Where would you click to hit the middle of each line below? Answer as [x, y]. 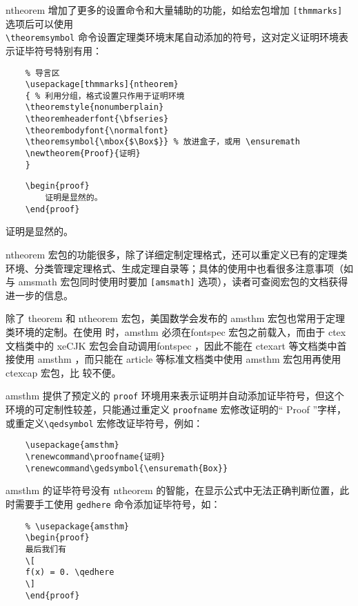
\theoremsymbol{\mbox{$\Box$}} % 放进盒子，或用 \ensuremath [162, 142]
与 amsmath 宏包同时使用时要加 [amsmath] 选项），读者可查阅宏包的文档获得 [177, 282]
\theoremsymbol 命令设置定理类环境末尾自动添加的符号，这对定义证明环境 [172, 37]
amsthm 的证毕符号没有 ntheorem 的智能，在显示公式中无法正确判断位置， [173, 490]
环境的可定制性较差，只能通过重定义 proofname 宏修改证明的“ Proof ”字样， [176, 409]
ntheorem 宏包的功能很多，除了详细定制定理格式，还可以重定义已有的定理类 [177, 254]
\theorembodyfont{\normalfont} [97, 130]
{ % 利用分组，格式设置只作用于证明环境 [105, 96]
